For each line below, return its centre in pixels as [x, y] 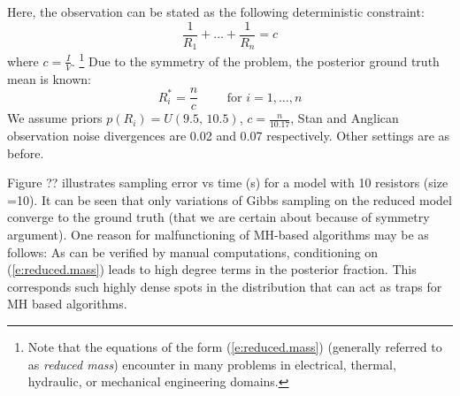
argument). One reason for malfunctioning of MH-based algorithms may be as [218, 235]
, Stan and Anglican [345, 118]
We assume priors [55, 118]
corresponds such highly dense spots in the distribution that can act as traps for [225, 286]
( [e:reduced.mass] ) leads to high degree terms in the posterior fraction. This [212, 269]
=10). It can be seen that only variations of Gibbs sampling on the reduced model [230, 199]
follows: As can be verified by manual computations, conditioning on [193, 251]
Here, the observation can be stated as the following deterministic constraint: [216, 11]
